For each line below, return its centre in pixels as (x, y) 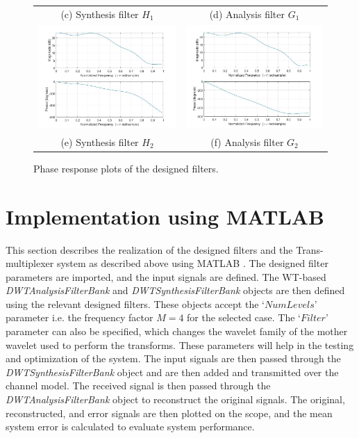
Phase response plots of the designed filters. (126, 168)
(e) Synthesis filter (100, 141)
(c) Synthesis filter (100, 14)
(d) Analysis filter (247, 14)
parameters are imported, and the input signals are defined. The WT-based (166, 276)
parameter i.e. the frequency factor (80, 317)
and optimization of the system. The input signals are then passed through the (173, 358)
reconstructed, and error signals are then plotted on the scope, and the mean (169, 413)
